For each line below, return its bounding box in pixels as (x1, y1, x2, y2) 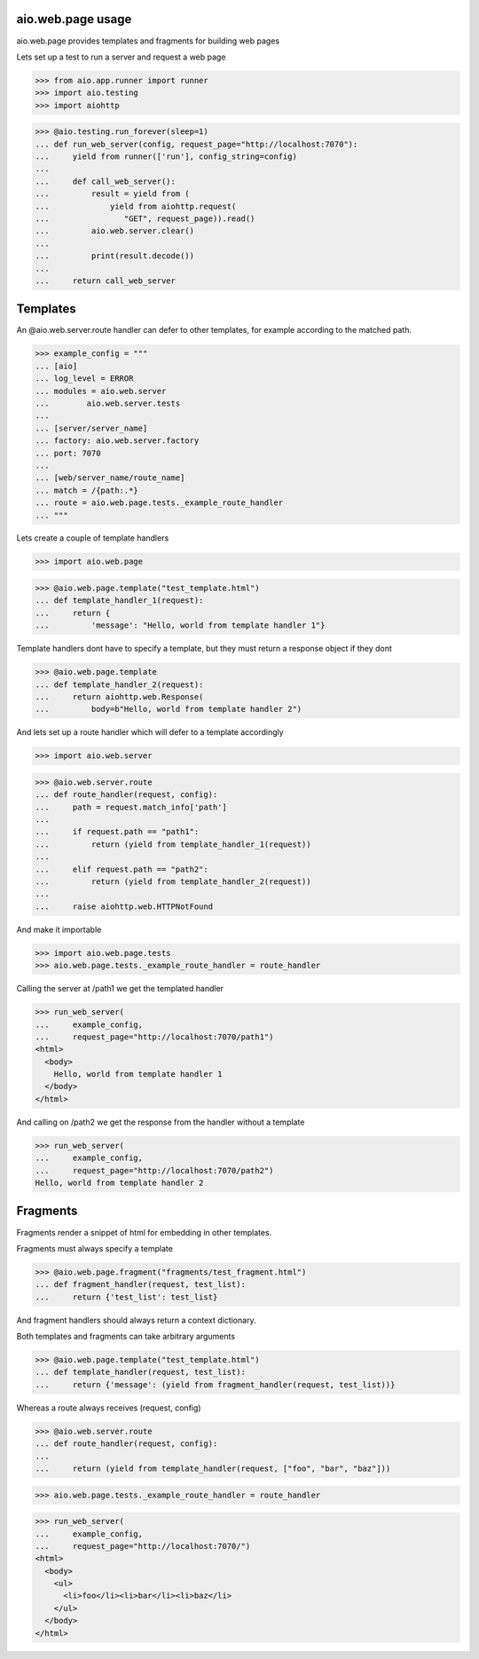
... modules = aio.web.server (35, 386, 167, 396)
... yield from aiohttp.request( (35, 201, 237, 211)
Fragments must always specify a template (16, 1243, 173, 1253)
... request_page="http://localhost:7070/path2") (35, 1165, 274, 1175)
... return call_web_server (35, 275, 177, 286)
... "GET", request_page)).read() (35, 213, 255, 224)
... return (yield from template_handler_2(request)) (35, 877, 311, 887)
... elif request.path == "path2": (35, 864, 208, 874)
